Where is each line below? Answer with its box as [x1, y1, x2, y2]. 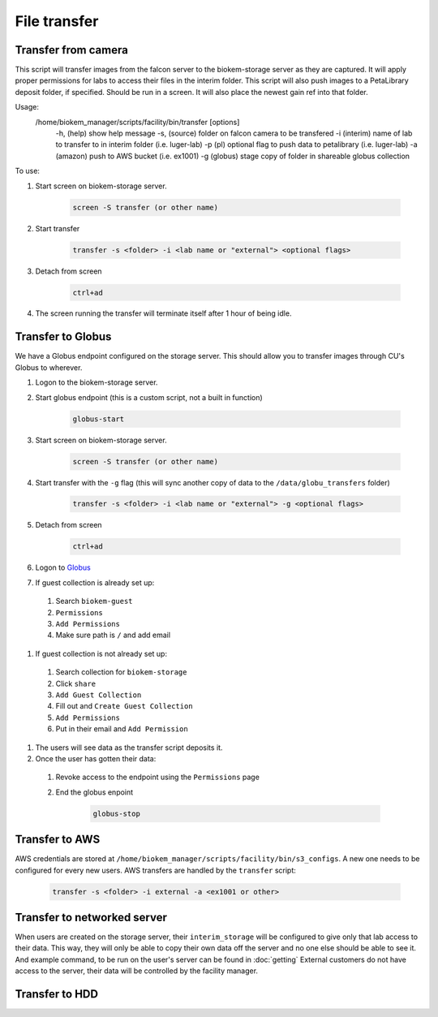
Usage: [15, 102, 40, 112]
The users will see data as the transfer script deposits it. [35, 743, 223, 752]
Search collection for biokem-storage [55, 667, 187, 677]
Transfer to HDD [15, 987, 99, 1002]
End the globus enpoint [55, 787, 134, 797]
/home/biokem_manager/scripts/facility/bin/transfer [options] [35, 117, 240, 127]
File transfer [15, 12, 99, 30]
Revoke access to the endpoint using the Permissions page [55, 772, 260, 782]
